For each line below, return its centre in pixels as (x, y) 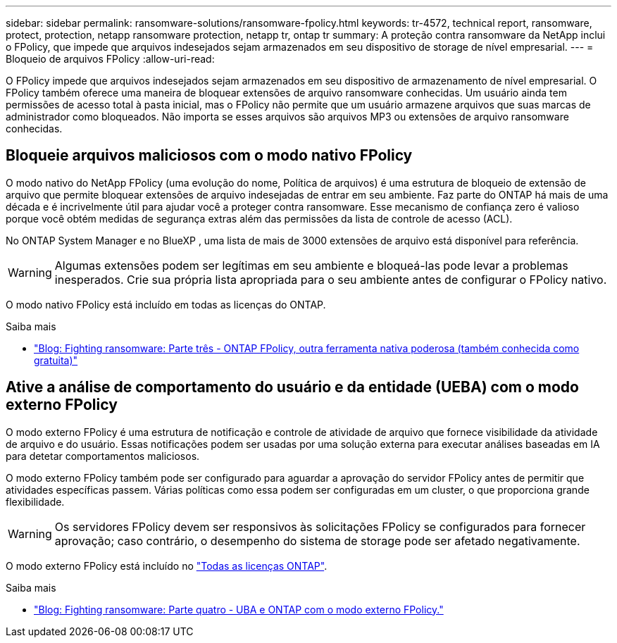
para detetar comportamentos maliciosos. (103, 456)
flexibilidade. (35, 501)
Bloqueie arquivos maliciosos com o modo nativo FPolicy (209, 156)
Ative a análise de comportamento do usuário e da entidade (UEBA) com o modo (292, 387)
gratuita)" (56, 360)
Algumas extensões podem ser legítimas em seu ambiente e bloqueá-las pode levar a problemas (311, 265)
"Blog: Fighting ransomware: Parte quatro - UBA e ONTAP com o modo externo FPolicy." (239, 609)
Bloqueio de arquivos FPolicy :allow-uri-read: (110, 59)
